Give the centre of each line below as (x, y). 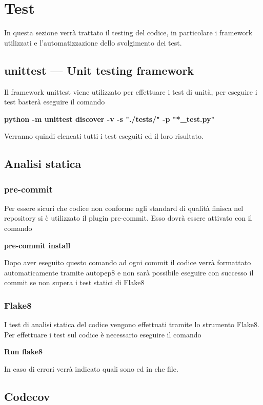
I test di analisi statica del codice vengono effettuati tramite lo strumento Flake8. (132, 324)
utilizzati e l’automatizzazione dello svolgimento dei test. (93, 42)
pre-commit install (37, 245)
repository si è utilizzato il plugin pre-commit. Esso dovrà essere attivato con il (128, 218)
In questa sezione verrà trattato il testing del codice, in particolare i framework (128, 33)
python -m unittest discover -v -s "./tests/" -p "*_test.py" (109, 119)
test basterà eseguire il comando (55, 102)
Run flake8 (24, 351)
